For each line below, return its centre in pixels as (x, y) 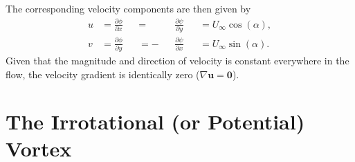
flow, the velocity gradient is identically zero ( (103, 74)
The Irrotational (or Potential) (155, 121)
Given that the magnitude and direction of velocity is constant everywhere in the (177, 60)
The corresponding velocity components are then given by (128, 8)
